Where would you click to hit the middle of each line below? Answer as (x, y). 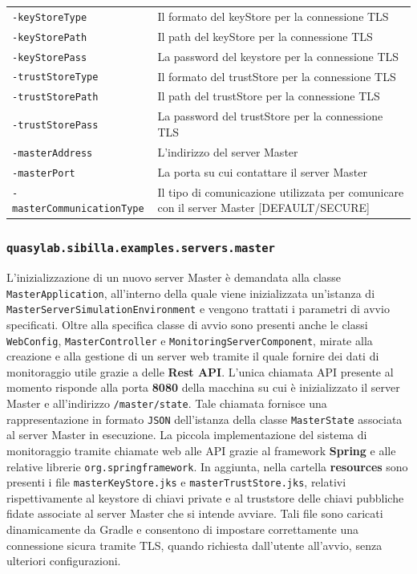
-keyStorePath (50, 37)
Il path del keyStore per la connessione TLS (265, 36)
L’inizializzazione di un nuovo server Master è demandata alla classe (174, 277)
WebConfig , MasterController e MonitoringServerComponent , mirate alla (190, 340)
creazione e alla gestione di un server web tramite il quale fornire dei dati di (193, 356)
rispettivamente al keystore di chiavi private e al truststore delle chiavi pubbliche (205, 497)
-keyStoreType (50, 17)
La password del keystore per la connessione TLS (278, 56)
